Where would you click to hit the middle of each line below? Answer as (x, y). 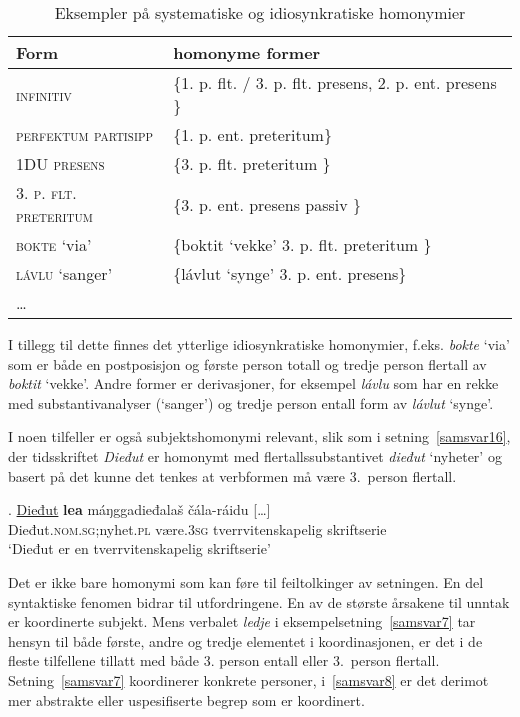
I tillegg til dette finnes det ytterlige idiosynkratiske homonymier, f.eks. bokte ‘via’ (259, 344)
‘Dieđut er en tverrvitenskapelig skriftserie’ (139, 548)
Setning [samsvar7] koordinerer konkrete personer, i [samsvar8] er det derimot (248, 679)
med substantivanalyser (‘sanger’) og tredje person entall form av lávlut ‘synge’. (251, 402)
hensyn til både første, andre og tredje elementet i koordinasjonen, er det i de (245, 640)
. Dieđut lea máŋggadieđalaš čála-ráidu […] (139, 509)
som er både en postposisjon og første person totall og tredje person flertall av (247, 363)
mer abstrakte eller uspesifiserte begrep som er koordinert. (186, 699)
